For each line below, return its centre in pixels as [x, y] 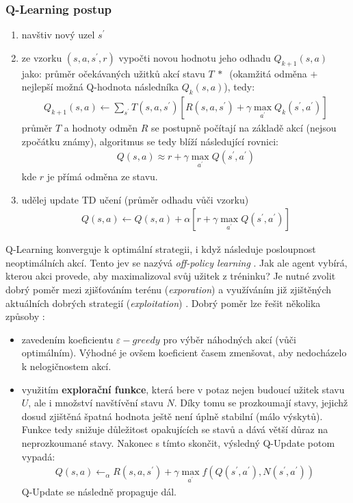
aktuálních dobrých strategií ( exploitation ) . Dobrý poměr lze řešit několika [163, 303]
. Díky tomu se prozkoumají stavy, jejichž [261, 403]
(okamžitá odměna [268, 73]
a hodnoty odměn [101, 128]
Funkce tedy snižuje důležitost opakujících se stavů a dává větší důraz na [175, 429]
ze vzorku [42, 57]
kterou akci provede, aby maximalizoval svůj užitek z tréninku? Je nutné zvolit [171, 276]
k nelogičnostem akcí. [66, 366]
